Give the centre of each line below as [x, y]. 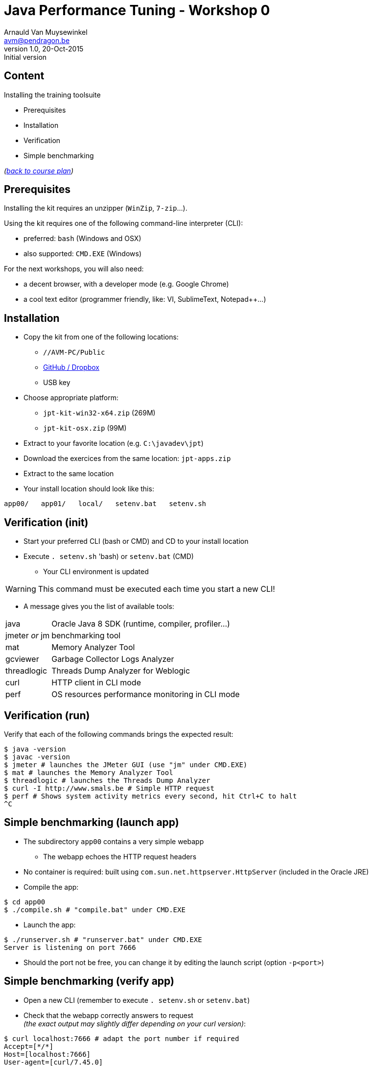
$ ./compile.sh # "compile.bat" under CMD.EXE [95, 910]
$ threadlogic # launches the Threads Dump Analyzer [107, 780]
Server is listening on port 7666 [70, 947]
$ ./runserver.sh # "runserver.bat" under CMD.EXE [103, 939]
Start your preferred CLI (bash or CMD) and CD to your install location [136, 541]
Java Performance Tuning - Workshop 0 [137, 10]
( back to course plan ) [39, 170]
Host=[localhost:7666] [47, 1054]
